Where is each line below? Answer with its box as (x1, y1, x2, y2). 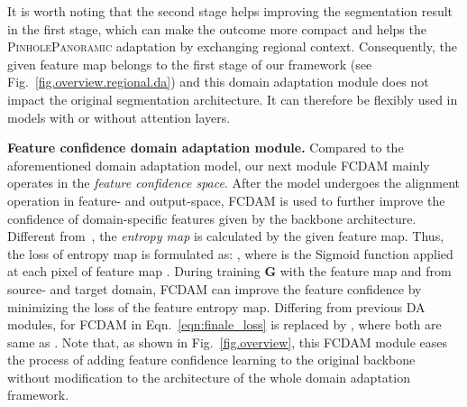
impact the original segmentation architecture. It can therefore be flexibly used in (7, 89, 458, 108)
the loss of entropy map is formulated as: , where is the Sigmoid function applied (7, 244, 453, 263)
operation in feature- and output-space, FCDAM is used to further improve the (7, 190, 445, 209)
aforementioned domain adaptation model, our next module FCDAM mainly (7, 155, 430, 174)
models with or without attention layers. (7, 107, 231, 126)
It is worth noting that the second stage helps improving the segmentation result (7, 2, 453, 20)
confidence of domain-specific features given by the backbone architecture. (7, 208, 417, 227)
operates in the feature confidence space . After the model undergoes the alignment (7, 173, 461, 192)
